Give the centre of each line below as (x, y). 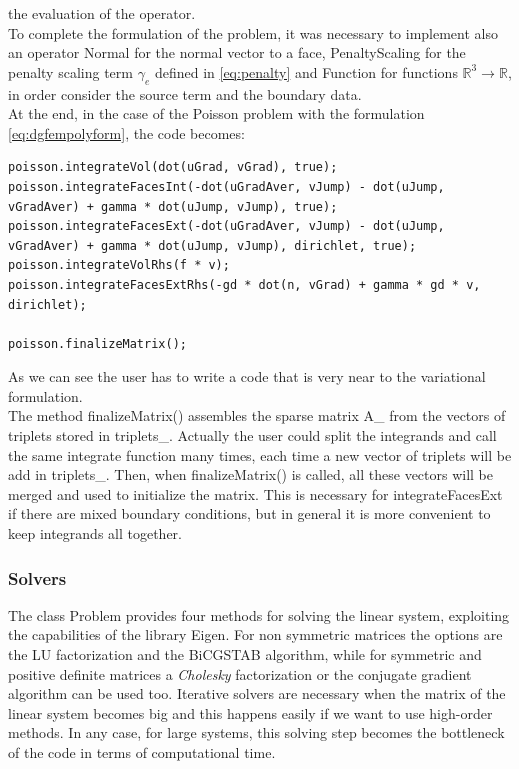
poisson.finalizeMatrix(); (97, 343)
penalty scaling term (70, 71)
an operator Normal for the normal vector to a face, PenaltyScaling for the (237, 52)
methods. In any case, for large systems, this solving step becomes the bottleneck (256, 732)
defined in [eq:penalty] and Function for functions (306, 71)
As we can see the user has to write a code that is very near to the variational (247, 376)
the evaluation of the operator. (102, 13)
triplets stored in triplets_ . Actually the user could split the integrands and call (252, 435)
